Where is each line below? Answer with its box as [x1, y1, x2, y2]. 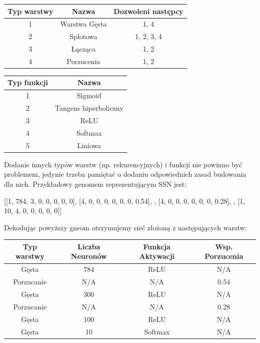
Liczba [77, 241, 100, 251]
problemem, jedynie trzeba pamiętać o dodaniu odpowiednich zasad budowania [4, 169, 246, 179]
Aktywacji [139, 251, 175, 261]
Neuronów [70, 251, 107, 261]
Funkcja [143, 241, 171, 251]
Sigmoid [76, 90, 101, 101]
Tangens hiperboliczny [54, 103, 123, 113]
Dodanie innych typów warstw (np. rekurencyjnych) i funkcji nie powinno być [4, 159, 242, 169]
